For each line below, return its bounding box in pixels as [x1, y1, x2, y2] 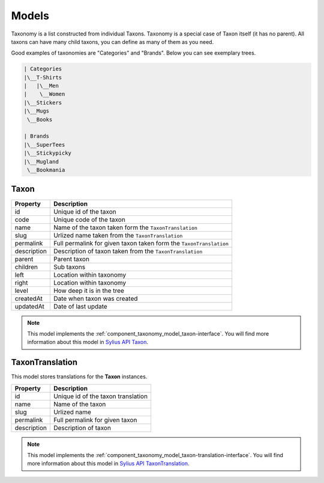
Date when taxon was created [53, 294, 138, 303]
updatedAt [14, 302, 44, 310]
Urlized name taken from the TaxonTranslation [53, 231, 183, 239]
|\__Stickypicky [23, 150, 72, 156]
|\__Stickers [23, 99, 62, 106]
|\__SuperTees [23, 141, 65, 148]
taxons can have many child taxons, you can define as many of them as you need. [11, 38, 214, 45]
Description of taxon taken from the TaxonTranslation [53, 247, 203, 255]
